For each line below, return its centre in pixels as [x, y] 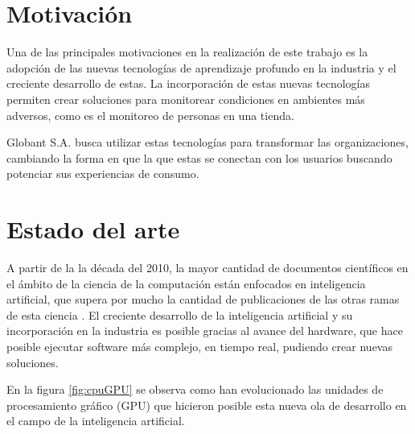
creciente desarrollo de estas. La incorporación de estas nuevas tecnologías [188, 83]
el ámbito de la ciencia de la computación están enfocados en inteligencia [186, 283]
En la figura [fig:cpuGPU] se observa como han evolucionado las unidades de [195, 389]
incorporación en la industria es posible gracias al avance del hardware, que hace [205, 331]
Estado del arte [93, 229]
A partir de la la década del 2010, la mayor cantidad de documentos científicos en [207, 267]
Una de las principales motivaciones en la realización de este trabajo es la [187, 52]
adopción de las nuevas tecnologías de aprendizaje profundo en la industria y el [201, 67]
